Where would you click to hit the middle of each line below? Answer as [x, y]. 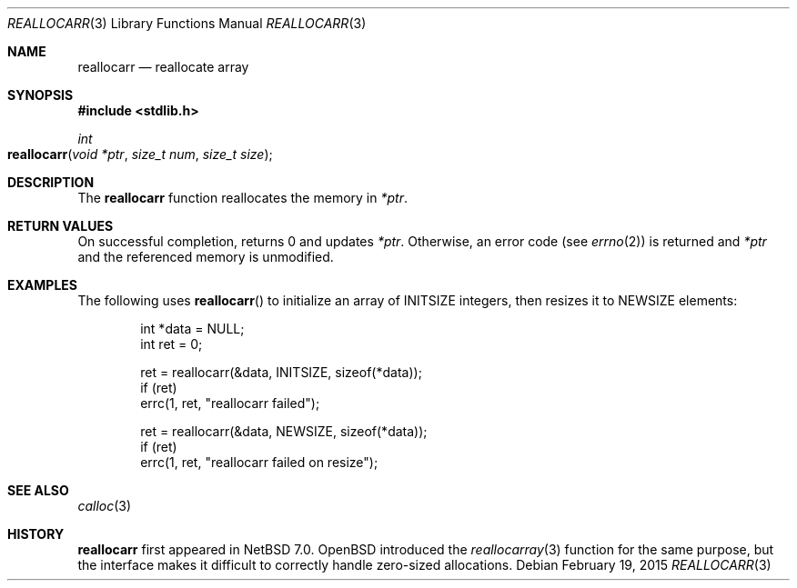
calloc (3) [105, 506]
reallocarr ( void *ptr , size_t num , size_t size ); [140, 154]
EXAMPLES [42, 285]
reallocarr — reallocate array [163, 67]
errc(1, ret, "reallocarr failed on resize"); [259, 462]
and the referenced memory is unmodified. [206, 257]
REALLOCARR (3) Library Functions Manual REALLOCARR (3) [187, 23]
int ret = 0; [172, 344]
